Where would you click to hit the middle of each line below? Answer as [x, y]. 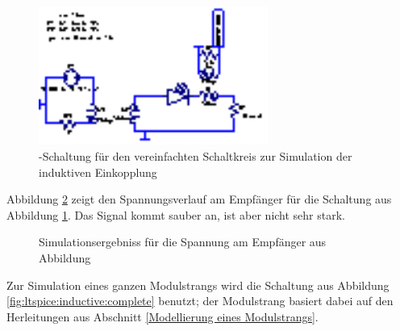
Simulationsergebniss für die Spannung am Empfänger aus [183, 242]
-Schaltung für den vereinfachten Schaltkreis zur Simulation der [196, 156]
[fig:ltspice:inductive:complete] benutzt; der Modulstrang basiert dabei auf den [200, 301]
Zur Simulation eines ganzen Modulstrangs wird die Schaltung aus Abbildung [198, 285]
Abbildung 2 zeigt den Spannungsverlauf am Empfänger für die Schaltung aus [199, 199]
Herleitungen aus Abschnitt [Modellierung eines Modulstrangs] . [162, 316]
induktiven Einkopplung [98, 172]
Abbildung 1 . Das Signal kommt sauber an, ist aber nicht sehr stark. [176, 214]
